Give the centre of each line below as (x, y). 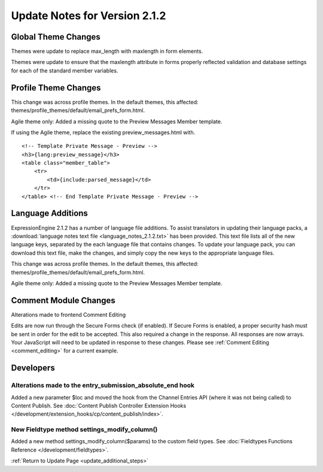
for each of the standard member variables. (65, 70)
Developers (33, 368)
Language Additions (49, 214)
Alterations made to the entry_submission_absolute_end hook (103, 385)
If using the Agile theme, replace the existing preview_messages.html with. (103, 132)
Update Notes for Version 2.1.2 (89, 16)
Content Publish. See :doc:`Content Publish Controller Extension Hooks (99, 406)
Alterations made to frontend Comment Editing (68, 314)
